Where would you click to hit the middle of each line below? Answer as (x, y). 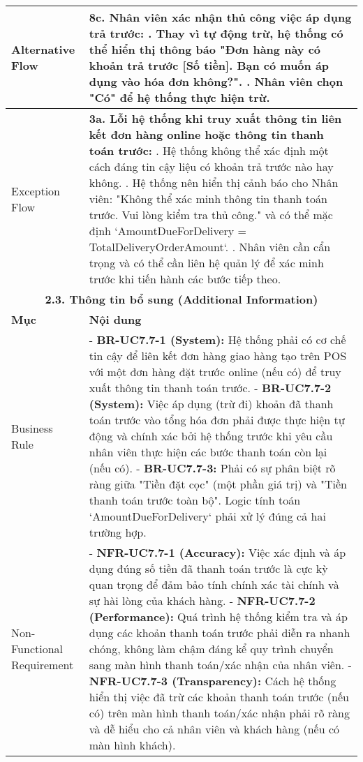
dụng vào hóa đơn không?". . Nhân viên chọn (216, 81)
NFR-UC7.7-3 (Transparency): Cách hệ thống (213, 681)
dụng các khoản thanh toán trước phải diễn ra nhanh (220, 633)
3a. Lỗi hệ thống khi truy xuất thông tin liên (215, 118)
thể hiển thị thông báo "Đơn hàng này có (205, 49)
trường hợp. (118, 532)
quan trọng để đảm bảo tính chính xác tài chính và (214, 584)
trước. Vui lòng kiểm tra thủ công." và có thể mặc (211, 215)
